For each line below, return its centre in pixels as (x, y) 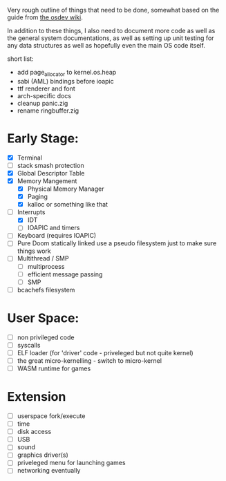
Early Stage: (43, 138)
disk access (34, 432)
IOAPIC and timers (54, 228)
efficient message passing (65, 274)
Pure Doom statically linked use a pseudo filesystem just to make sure (117, 243)
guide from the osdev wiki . (45, 17)
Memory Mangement (47, 181)
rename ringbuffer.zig (48, 111)
